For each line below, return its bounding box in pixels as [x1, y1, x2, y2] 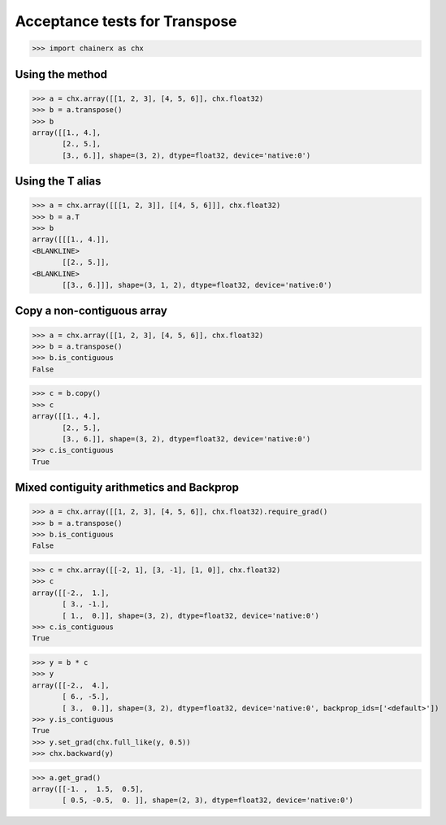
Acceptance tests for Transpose [15, 12, 237, 30]
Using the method [15, 67, 108, 81]
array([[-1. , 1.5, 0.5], [32, 784, 144, 794]
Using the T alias [15, 175, 102, 189]
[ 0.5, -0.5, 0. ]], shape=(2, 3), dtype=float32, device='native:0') [62, 796, 353, 805]
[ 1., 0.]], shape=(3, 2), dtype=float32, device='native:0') [62, 610, 320, 620]
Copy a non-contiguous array [15, 304, 168, 318]
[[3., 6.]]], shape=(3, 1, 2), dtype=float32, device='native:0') [62, 280, 332, 290]
